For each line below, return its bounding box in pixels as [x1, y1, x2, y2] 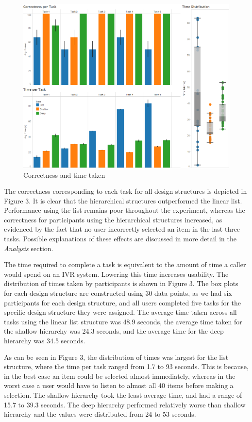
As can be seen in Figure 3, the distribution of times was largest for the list [4, 352, 229, 362]
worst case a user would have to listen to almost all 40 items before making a [4, 380, 234, 390]
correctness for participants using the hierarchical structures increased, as [4, 214, 222, 224]
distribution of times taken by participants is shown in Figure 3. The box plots [4, 278, 238, 288]
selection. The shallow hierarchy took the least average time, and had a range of [4, 389, 242, 400]
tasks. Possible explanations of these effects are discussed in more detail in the [4, 234, 236, 244]
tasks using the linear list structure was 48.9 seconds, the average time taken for [4, 316, 242, 326]
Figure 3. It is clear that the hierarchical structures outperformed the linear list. [4, 195, 242, 205]
